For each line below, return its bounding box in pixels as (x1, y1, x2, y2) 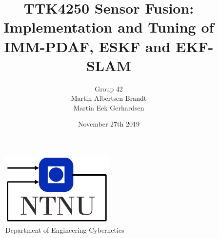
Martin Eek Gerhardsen (73, 102, 144, 112)
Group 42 (95, 83, 123, 93)
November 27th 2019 (78, 119, 140, 129)
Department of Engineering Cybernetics (5, 224, 124, 235)
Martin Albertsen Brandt (71, 93, 147, 103)
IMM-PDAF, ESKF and (4, 36, 171, 56)
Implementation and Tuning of (3, 17, 214, 37)
